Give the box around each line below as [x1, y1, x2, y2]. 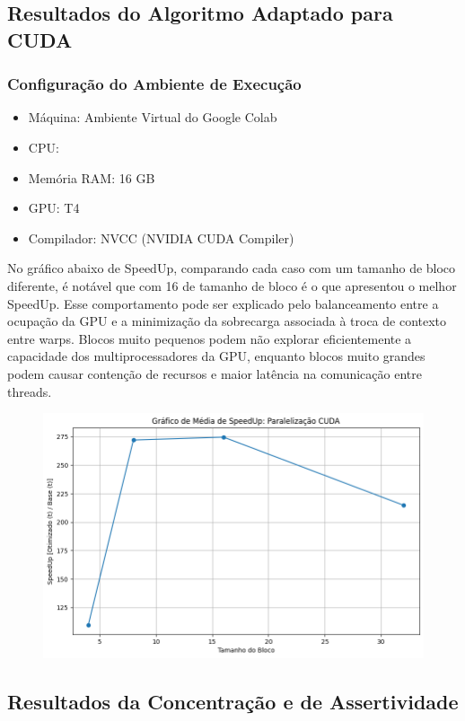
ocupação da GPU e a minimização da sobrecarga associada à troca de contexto [7, 312, 447, 330]
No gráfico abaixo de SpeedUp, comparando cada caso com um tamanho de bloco [7, 259, 456, 277]
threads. [7, 382, 52, 400]
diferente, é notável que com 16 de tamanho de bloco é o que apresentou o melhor [7, 276, 457, 295]
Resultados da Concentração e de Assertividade [7, 688, 459, 716]
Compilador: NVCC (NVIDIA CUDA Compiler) [28, 228, 294, 247]
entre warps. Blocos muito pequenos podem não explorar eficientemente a [7, 329, 412, 347]
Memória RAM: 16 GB [28, 168, 155, 187]
